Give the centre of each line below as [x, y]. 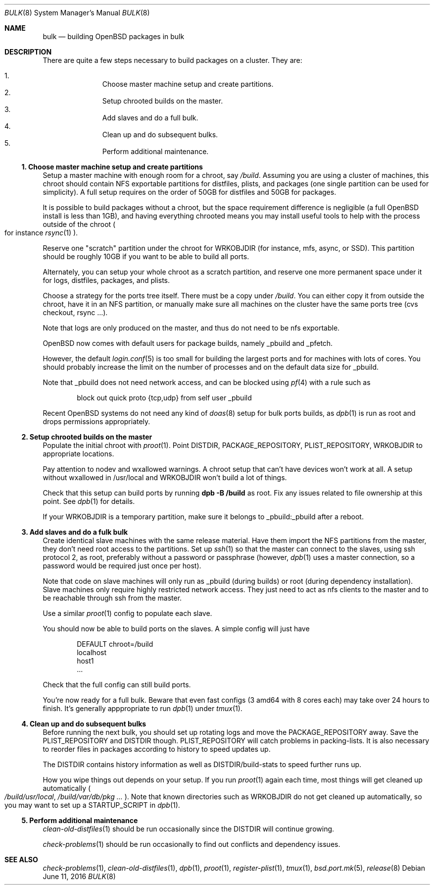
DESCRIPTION [28, 52]
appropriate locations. [78, 454]
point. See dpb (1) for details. [89, 501]
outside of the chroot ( [79, 224]
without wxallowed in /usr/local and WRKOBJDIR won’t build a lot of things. [165, 477]
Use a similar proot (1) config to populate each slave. [127, 613]
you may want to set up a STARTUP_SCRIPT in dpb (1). [92, 805]
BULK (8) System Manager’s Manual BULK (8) [77, 13]
